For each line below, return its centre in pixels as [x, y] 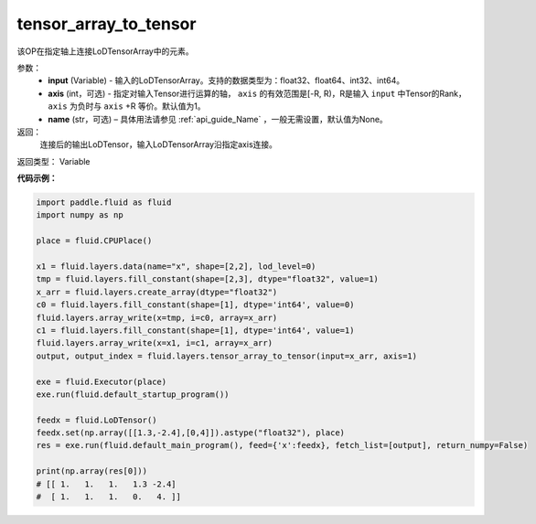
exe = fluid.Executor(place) [102, 381]
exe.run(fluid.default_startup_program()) [133, 394]
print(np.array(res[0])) [92, 471]
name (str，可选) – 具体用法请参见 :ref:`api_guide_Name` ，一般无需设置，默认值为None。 [218, 119]
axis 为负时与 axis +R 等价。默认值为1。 [127, 106]
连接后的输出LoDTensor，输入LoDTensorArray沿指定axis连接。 [159, 144]
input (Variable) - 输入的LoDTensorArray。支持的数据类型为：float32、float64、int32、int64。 [226, 80]
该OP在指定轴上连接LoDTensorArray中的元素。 [105, 51]
